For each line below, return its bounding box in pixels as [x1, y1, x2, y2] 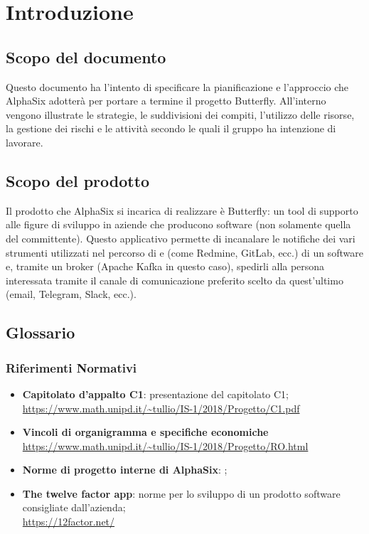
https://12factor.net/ [22, 514, 115, 529]
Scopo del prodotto [6, 169, 150, 191]
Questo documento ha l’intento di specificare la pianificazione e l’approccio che [6, 79, 349, 94]
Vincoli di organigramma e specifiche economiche [22, 424, 269, 439]
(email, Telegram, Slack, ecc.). [6, 287, 137, 301]
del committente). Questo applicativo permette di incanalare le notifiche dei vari [6, 230, 355, 245]
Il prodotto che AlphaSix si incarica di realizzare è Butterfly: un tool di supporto [6, 203, 358, 218]
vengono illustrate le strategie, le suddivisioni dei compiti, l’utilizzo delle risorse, [6, 107, 355, 122]
